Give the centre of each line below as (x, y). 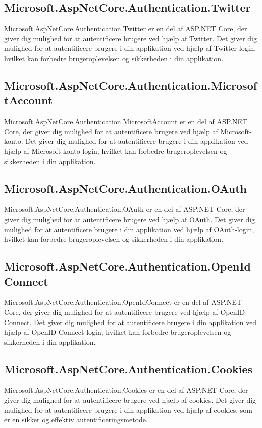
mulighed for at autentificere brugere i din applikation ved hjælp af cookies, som (128, 410)
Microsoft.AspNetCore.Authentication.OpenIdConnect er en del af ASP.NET (123, 302)
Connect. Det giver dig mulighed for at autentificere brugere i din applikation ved (130, 322)
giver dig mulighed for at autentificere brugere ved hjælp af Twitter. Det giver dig (130, 38)
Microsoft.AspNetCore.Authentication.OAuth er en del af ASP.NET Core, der (125, 209)
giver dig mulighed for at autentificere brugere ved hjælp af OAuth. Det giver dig (130, 219)
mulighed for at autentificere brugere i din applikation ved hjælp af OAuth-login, (129, 229)
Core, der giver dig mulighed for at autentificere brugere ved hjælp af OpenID (125, 312)
